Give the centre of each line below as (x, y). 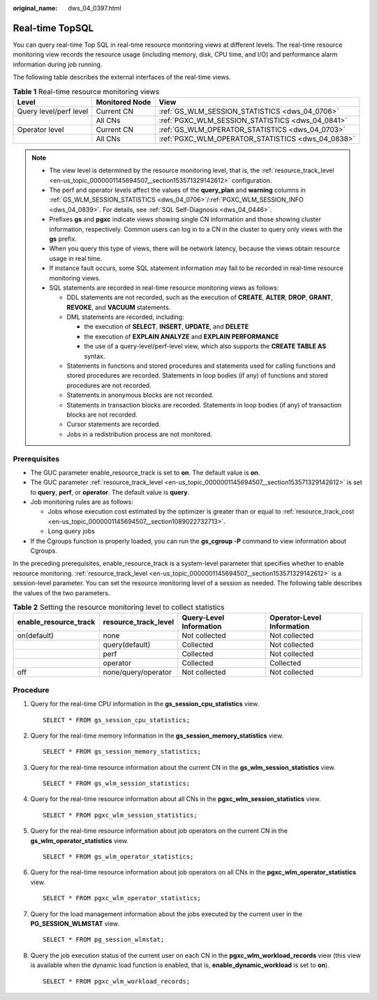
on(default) (35, 636)
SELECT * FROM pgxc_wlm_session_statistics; (120, 815)
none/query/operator (138, 672)
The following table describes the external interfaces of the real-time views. (122, 77)
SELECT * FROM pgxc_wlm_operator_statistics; (122, 898)
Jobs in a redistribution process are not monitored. (140, 434)
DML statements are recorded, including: (125, 317)
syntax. (95, 356)
